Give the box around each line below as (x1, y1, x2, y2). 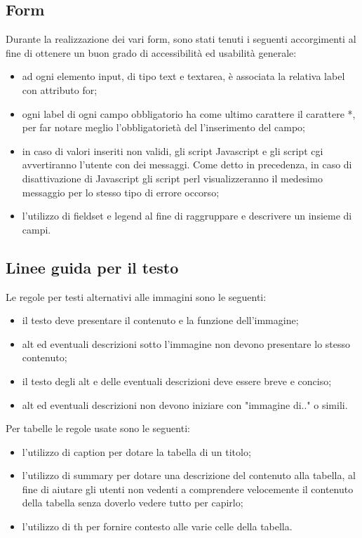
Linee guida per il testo (6, 256, 179, 278)
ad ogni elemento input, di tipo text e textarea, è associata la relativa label (22, 69, 345, 83)
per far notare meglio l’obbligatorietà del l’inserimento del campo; (22, 120, 305, 135)
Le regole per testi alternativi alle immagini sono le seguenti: (6, 289, 267, 304)
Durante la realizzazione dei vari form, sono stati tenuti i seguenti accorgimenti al (6, 32, 356, 46)
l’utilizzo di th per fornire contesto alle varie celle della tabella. (22, 519, 293, 534)
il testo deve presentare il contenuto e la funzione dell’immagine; (22, 313, 299, 328)
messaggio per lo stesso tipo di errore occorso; (22, 184, 220, 199)
